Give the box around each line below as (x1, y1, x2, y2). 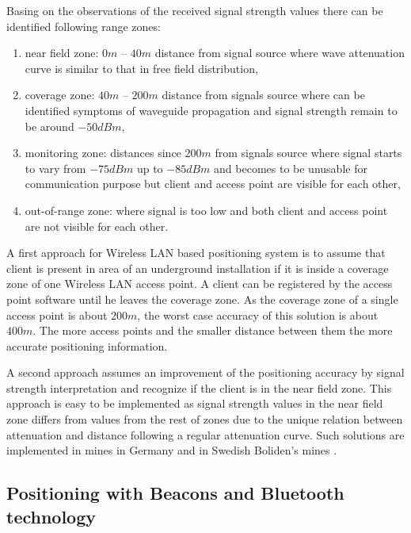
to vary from (25, 159, 86, 176)
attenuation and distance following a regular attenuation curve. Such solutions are (6, 426, 405, 443)
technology (6, 504, 97, 528)
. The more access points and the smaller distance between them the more (32, 322, 393, 339)
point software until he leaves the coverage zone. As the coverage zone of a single (6, 290, 398, 307)
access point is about (6, 306, 108, 323)
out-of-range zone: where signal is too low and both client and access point (25, 201, 388, 218)
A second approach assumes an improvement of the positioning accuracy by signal (6, 364, 405, 381)
